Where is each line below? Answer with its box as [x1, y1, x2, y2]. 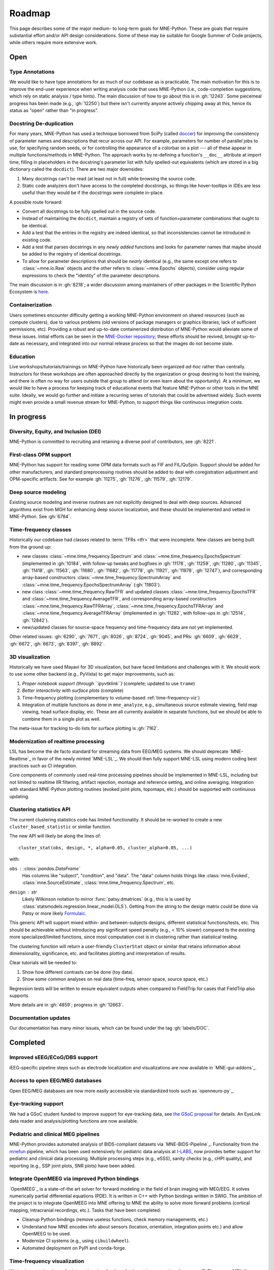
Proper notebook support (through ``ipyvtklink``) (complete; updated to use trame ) [22, 680, 195, 686]
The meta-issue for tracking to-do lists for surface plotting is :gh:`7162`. [9, 725, 159, 732]
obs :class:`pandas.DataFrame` [9, 865, 81, 871]
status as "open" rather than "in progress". [9, 107, 98, 114]
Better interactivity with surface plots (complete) [22, 687, 124, 693]
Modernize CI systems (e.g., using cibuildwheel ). [22, 1237, 130, 1244]
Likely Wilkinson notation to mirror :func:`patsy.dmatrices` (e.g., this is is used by [22, 896, 191, 902]
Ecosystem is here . [9, 289, 49, 295]
